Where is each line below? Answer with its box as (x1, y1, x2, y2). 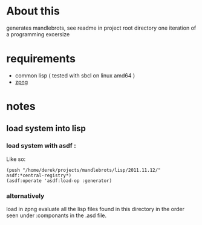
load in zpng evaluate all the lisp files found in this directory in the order (6, 206, 184, 213)
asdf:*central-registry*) (6, 172, 71, 178)
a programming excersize (6, 30, 70, 37)
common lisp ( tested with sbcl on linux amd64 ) (15, 71, 135, 79)
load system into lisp (6, 123, 86, 134)
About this (6, 4, 60, 18)
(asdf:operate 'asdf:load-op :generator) (6, 177, 112, 184)
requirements (6, 52, 76, 66)
